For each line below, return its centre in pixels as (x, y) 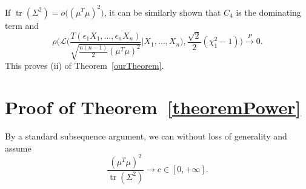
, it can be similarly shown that (162, 12)
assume (18, 148)
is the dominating (268, 12)
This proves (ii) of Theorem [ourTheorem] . (85, 66)
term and (22, 25)
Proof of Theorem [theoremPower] (153, 107)
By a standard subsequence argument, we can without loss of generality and (146, 136)
